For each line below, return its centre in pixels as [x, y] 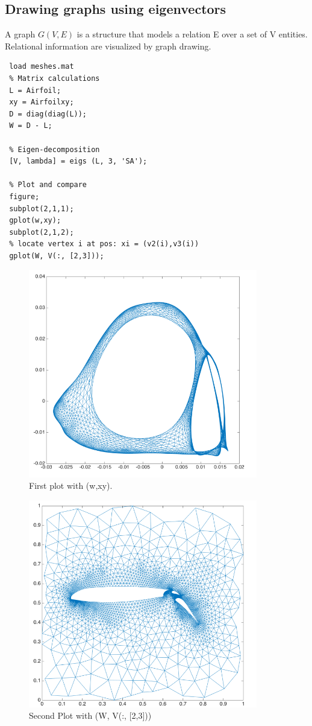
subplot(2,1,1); [42, 209]
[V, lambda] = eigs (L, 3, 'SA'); [78, 161]
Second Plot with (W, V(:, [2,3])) [90, 715]
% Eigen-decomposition [55, 149]
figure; [24, 196]
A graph [20, 34]
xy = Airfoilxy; [42, 102]
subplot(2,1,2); [42, 232]
